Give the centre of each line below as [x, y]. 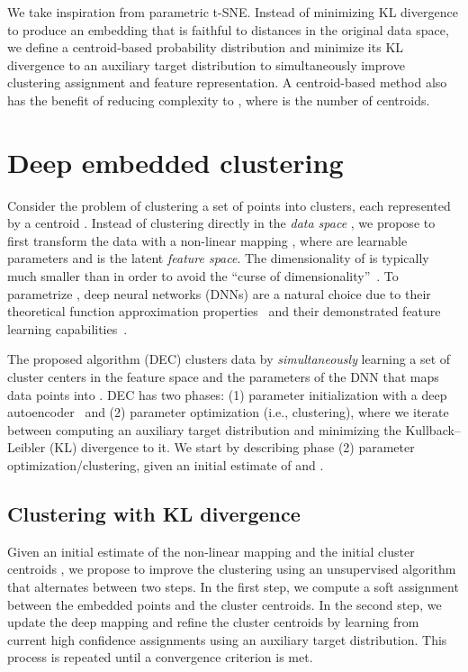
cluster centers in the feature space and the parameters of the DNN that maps [223, 377]
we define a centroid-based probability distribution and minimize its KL [206, 47]
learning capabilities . [67, 328]
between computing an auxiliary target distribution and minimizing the [204, 429]
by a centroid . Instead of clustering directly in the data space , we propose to [221, 223]
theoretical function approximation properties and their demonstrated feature [224, 311]
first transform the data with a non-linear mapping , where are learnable [207, 240]
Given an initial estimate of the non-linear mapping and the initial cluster [211, 551]
